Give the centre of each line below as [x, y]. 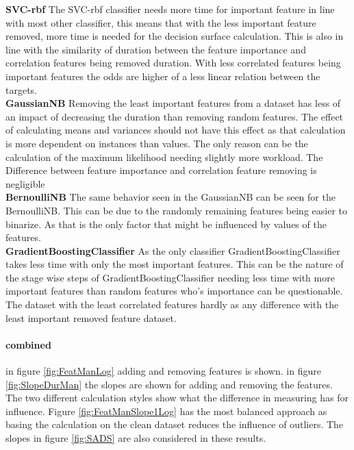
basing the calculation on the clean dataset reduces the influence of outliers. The [175, 424]
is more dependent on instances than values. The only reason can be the [157, 143]
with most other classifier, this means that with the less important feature [161, 22]
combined [28, 344]
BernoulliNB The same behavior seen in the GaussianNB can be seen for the [170, 197]
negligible [25, 183]
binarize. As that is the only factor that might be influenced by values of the [166, 224]
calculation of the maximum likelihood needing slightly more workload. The [164, 157]
